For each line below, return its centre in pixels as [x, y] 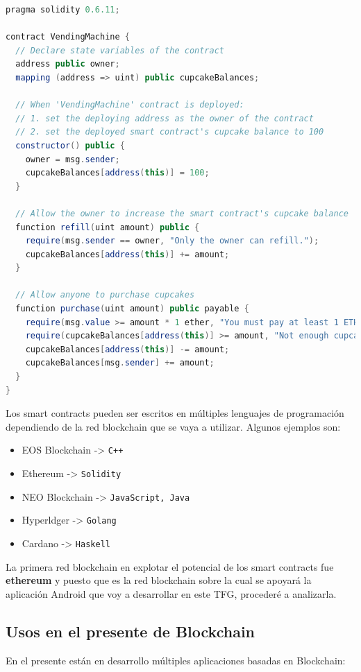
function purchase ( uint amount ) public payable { [132, 309]
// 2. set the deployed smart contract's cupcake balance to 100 [170, 132]
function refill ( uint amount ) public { [108, 227]
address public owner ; [68, 64]
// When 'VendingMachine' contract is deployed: [130, 105]
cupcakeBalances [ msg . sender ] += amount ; [120, 363]
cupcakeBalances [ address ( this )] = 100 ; [117, 173]
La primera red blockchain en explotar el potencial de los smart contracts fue [170, 566]
